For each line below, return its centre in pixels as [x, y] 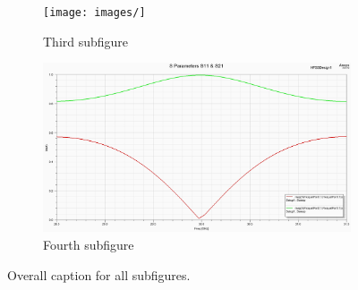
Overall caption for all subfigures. [99, 274]
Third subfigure [86, 41]
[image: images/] [94, 13]
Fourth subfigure [89, 244]
